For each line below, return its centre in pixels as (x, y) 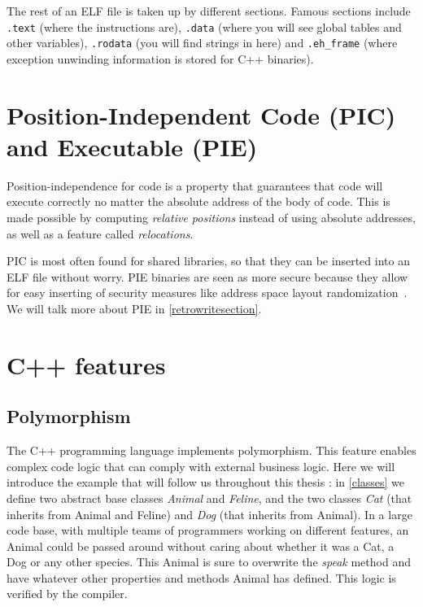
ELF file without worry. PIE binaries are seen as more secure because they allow (207, 276)
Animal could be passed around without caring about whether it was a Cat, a (201, 546)
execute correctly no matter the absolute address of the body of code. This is (198, 201)
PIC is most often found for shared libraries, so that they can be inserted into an (208, 261)
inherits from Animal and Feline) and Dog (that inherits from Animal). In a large (209, 514)
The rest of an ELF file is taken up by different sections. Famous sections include (209, 11)
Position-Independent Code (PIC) (201, 114)
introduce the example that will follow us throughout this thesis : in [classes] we (206, 482)
